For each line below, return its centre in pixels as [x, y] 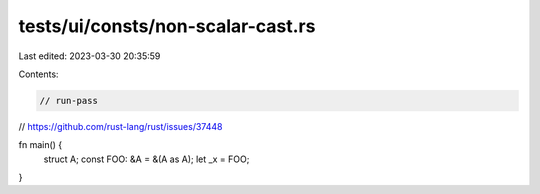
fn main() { [40, 145]
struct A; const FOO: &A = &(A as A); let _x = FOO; [146, 159]
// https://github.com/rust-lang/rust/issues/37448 [120, 126]
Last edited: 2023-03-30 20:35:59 [89, 56]
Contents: [38, 74]
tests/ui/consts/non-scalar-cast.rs [167, 26]
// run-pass [69, 100]
